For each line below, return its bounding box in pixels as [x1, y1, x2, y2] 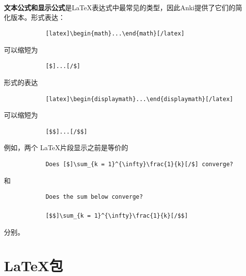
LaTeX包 [4, 255, 63, 275]
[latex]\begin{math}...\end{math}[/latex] [45, 30, 185, 37]
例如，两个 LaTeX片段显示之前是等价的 [4, 142, 129, 153]
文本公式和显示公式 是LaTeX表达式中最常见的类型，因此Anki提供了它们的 [4, 2, 235, 12]
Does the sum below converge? [45, 193, 143, 201]
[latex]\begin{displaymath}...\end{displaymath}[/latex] [45, 95, 233, 103]
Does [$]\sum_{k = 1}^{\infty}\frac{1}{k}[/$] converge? [45, 160, 233, 168]
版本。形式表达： [10, 12, 65, 22]
